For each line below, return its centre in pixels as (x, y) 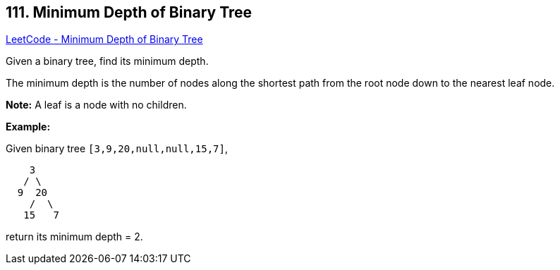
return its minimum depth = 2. (74, 237)
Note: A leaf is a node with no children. (96, 105)
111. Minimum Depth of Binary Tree (129, 12)
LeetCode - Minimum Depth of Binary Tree (104, 39)
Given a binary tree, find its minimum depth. (107, 61)
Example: (28, 127)
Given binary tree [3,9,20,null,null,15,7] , (117, 149)
